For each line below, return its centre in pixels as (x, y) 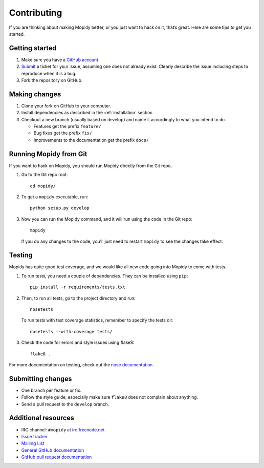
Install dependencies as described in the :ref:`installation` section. (88, 113)
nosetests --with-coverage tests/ (71, 331)
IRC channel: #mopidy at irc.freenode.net (63, 429)
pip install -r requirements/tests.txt (78, 287)
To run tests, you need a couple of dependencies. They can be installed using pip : (105, 276)
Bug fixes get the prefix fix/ (63, 133)
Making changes (35, 94)
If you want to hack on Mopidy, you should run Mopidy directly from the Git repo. (90, 166)
